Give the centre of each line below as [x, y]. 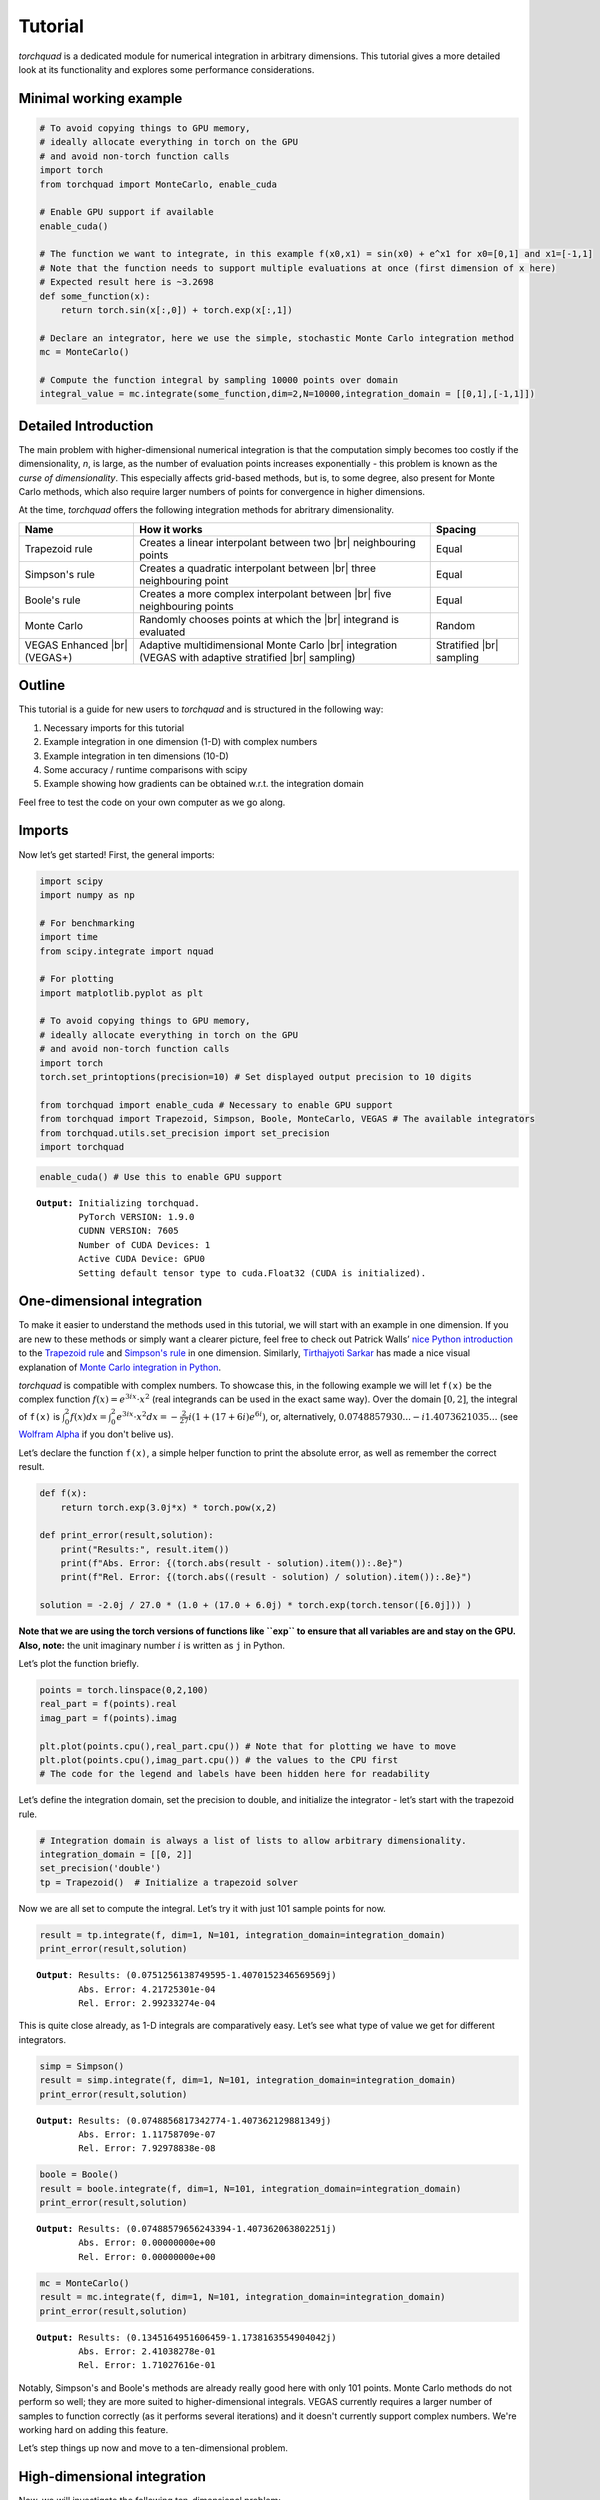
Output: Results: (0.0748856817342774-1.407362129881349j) [184, 2120]
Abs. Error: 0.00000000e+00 [147, 2243]
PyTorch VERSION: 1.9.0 [136, 1216]
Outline [41, 685]
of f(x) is [39, 1416]
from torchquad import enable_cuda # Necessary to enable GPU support [216, 1104]
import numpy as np [87, 894]
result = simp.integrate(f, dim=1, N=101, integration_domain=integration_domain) [248, 2080]
